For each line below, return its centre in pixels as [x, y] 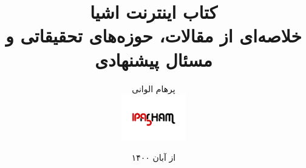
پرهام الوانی [154, 88]
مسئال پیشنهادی [154, 59]
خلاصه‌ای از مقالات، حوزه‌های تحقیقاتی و [154, 35]
